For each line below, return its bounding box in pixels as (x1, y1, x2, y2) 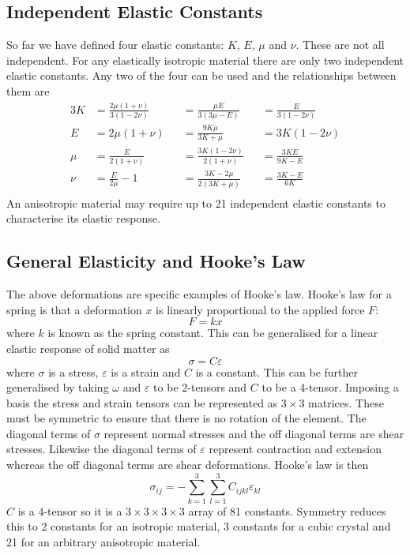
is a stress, (48, 363, 99, 380)
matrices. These (308, 394, 384, 411)
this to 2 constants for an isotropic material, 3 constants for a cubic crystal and (6, 518, 391, 534)
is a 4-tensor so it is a (17, 502, 122, 519)
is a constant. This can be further (195, 363, 359, 380)
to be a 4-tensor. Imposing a (261, 379, 399, 396)
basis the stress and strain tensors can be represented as (6, 394, 278, 411)
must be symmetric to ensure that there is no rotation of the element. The (6, 410, 367, 426)
